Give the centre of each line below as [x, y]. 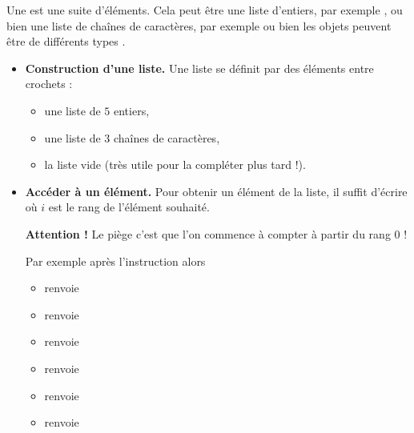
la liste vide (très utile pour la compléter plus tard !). [175, 164]
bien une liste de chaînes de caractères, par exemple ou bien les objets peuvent [199, 25]
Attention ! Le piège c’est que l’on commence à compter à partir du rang [208, 233]
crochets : [49, 84]
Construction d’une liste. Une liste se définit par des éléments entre [199, 68]
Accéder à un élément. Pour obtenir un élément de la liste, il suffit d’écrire [216, 191]
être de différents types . [66, 41]
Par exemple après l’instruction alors [115, 261]
